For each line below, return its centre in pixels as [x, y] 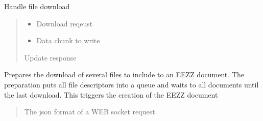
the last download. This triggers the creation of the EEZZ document [111, 94]
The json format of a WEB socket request [90, 112]
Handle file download [37, 6]
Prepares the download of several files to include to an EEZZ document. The [124, 74]
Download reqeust [65, 23]
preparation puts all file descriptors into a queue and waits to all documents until [131, 84]
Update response [50, 57]
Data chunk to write [68, 40]
